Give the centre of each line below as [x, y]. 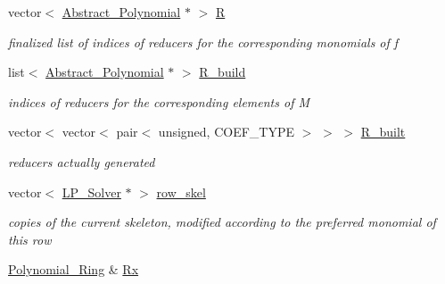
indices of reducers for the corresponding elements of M [159, 101]
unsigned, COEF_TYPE [227, 132]
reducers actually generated [82, 161]
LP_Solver [91, 192]
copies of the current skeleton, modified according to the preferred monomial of [222, 222]
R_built [383, 132]
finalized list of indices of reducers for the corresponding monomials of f [203, 42]
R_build [222, 72]
